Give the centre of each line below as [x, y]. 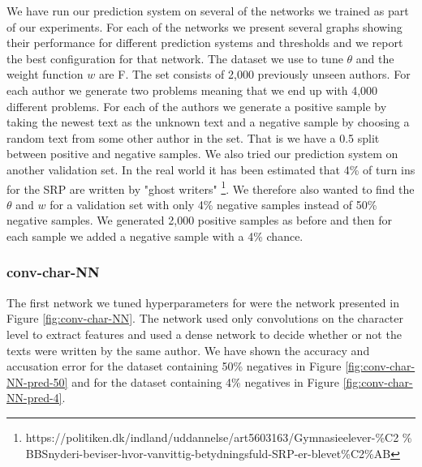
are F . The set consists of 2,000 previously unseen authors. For [254, 74]
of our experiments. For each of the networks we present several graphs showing [205, 26]
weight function [45, 74]
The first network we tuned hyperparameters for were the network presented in [203, 302]
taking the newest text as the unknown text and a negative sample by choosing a [208, 122]
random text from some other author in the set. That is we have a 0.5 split [193, 137]
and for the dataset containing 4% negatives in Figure [205, 381]
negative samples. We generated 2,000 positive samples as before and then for [199, 220]
